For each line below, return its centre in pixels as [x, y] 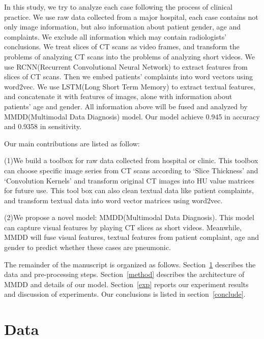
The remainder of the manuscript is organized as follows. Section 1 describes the [130, 264]
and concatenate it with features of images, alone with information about [118, 96]
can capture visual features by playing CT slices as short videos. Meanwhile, [123, 227]
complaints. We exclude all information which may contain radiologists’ [115, 36]
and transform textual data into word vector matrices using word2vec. [113, 200]
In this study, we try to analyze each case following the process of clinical [118, 7]
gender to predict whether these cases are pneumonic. [87, 247]
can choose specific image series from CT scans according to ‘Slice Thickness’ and [131, 170]
